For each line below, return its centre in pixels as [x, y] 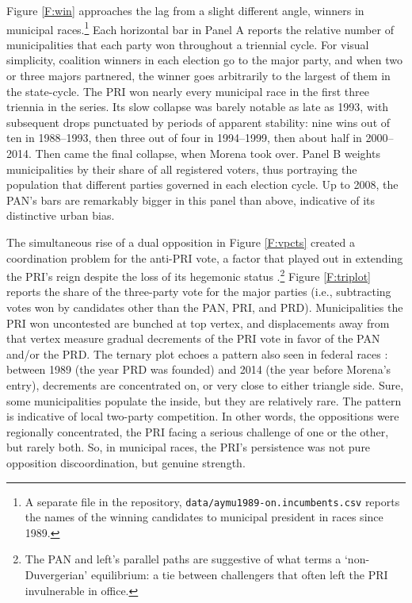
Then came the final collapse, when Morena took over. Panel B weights [208, 153]
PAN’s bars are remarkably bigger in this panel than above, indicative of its [191, 200]
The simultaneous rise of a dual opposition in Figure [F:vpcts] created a [181, 242]
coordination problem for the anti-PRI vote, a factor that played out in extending [205, 257]
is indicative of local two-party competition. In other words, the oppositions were [203, 416]
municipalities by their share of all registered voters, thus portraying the [182, 169]
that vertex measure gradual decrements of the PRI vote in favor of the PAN [193, 338]
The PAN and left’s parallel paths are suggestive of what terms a [183, 559]
